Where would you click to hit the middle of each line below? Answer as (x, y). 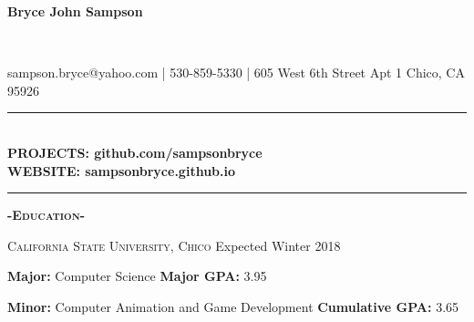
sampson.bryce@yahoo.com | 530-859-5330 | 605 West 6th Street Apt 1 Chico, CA (236, 73)
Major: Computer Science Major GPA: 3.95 (137, 276)
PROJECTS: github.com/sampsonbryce (135, 152)
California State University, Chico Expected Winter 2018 (174, 245)
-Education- (46, 215)
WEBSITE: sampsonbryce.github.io (122, 170)
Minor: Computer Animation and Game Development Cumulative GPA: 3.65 (233, 306)
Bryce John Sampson (75, 11)
